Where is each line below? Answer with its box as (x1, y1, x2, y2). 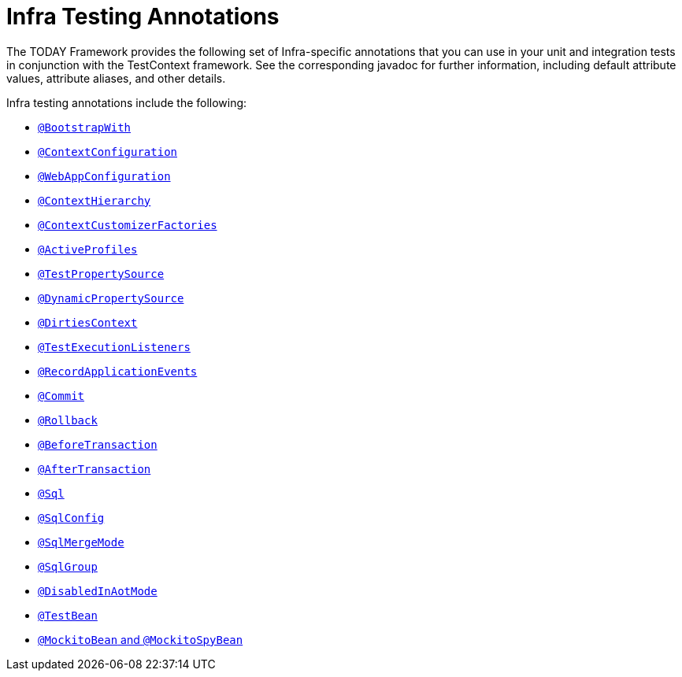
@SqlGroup (38, 560, 98, 573)
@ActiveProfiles (38, 242, 138, 256)
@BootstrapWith (38, 120, 132, 134)
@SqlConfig (38, 511, 105, 524)
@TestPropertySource (38, 267, 165, 280)
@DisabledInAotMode (38, 584, 158, 597)
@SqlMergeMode (38, 535, 124, 549)
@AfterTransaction (38, 462, 151, 475)
